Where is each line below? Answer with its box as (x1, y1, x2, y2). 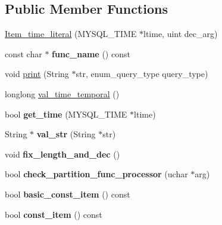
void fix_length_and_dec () (5, 147, 120, 160)
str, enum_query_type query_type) (76, 67, 208, 80)
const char (5, 47, 42, 60)
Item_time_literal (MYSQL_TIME (5, 27, 137, 40)
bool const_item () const (5, 208, 102, 220)
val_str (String (36, 128, 96, 140)
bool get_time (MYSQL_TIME (5, 107, 127, 120)
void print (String (5, 67, 69, 80)
